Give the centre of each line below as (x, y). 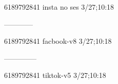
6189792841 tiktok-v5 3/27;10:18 (55, 75)
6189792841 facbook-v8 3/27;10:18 (58, 41)
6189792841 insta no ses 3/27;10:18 (59, 7)
